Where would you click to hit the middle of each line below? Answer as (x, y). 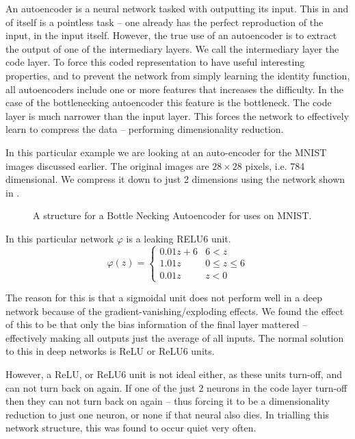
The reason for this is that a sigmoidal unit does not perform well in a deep (164, 298)
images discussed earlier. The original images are (107, 165)
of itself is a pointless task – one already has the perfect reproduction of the (165, 22)
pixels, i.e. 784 (275, 165)
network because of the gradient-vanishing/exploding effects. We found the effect (175, 311)
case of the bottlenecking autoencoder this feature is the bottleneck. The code (169, 102)
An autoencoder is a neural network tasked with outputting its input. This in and (177, 8)
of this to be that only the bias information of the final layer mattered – (157, 324)
